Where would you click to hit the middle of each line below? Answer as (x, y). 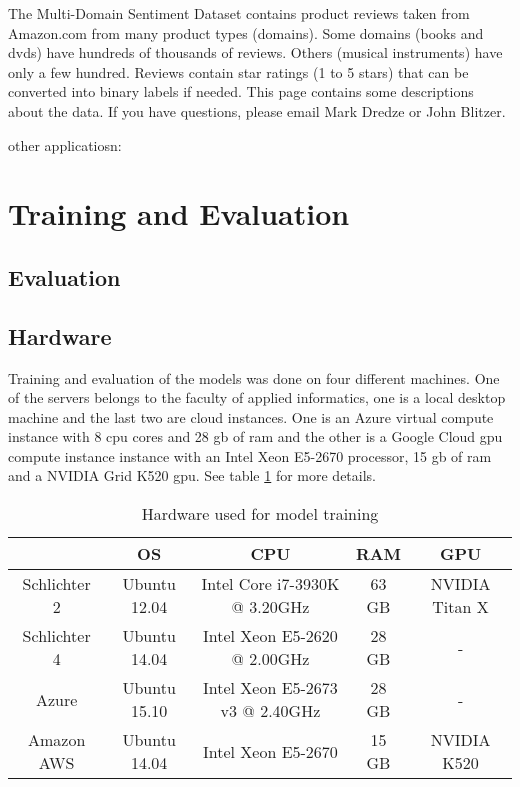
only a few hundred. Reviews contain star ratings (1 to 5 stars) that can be (238, 71)
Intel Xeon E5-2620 (270, 636)
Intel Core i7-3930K (270, 584)
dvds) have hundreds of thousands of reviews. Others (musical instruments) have (255, 52)
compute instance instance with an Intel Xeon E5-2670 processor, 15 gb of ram (250, 455)
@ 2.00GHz (270, 659)
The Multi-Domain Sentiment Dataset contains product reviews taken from (239, 13)
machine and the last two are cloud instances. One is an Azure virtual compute (251, 416)
